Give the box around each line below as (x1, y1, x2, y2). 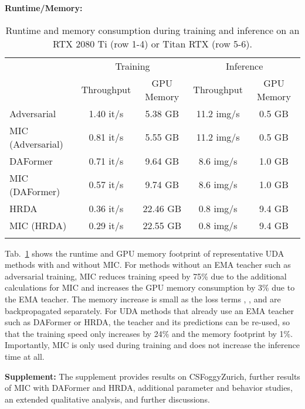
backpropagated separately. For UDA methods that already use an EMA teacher (5, 304, 294, 316)
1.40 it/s (89, 106, 124, 120)
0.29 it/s (89, 218, 124, 232)
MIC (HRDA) (9, 218, 67, 232)
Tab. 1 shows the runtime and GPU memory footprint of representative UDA (5, 247, 284, 259)
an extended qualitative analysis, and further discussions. (5, 393, 210, 405)
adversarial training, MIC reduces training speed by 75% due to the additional (5, 270, 287, 282)
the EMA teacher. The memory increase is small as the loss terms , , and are (5, 292, 281, 305)
